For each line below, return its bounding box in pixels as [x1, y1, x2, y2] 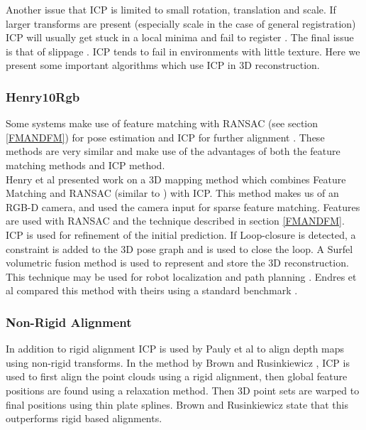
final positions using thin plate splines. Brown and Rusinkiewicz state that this [6, 397, 348, 412]
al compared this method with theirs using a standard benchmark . [6, 283, 298, 298]
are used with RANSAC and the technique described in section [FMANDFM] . [6, 213, 345, 228]
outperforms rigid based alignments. [6, 411, 162, 426]
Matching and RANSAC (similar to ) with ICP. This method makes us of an [6, 186, 339, 200]
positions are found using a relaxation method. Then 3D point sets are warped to [6, 382, 360, 397]
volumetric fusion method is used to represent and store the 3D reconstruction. [6, 255, 349, 270]
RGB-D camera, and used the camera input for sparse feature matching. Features [6, 199, 360, 214]
